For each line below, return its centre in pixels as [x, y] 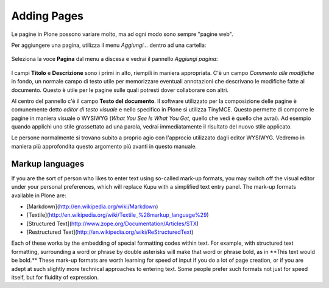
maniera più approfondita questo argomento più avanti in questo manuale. [104, 146]
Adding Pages [47, 16]
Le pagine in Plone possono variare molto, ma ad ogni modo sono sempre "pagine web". [122, 34]
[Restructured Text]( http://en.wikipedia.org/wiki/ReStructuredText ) [110, 232]
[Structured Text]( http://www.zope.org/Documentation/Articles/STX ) [113, 223]
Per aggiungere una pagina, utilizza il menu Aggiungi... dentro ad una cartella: [109, 45]
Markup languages [48, 163]
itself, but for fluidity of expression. [55, 278]
